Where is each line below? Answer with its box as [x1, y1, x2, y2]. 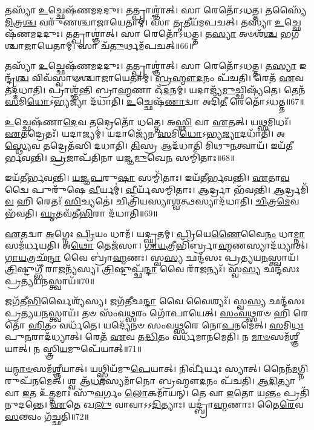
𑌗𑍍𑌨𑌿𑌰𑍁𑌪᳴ [298, 362, 309, 375]
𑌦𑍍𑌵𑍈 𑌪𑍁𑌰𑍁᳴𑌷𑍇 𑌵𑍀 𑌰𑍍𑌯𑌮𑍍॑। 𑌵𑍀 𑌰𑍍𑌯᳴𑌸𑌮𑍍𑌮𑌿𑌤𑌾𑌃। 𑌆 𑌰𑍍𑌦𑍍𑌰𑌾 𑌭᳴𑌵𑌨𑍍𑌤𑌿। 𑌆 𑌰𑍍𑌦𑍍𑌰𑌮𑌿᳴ [5, 183, 309, 195]
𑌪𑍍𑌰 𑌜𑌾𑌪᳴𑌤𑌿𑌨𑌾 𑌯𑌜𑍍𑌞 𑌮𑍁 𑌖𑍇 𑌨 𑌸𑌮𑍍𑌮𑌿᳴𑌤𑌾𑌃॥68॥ [50, 151, 235, 163]
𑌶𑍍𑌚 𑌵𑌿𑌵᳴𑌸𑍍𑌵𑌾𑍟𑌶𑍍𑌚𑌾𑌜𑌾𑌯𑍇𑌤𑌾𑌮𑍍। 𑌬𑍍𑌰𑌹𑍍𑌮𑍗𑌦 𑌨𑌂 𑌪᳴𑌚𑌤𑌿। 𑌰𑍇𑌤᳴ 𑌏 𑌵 [15, 71, 304, 83]
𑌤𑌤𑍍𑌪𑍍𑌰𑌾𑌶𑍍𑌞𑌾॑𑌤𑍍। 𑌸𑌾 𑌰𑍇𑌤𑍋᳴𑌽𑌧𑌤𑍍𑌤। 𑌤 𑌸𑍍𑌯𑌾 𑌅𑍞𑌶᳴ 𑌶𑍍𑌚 [65, 27, 278, 40]
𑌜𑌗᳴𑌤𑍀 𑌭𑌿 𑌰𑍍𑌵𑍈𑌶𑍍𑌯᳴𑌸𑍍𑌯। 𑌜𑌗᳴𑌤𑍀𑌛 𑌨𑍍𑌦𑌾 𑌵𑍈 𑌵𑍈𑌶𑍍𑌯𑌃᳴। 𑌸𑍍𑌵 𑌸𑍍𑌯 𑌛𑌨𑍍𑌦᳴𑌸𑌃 [5, 295, 305, 307]
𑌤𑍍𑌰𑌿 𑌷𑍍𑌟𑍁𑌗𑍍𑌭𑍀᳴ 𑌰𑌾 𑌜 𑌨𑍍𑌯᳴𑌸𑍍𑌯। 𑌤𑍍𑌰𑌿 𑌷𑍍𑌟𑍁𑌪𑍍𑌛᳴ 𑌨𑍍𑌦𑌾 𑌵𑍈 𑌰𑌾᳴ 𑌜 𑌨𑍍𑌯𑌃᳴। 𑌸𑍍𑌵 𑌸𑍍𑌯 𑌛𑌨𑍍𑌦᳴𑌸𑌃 [5, 262, 299, 275]
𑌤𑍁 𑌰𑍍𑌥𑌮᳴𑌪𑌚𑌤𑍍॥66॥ [110, 39, 194, 51]
